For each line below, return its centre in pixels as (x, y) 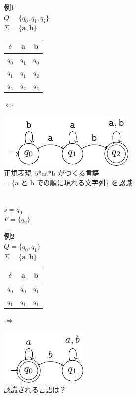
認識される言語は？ (35, 389)
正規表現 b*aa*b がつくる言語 (52, 172)
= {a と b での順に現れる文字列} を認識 (68, 182)
